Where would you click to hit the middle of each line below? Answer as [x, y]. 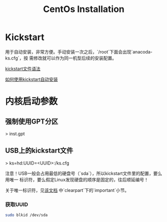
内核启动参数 [32, 101]
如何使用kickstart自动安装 [32, 79]
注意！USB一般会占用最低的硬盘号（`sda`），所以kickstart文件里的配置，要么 [84, 173]
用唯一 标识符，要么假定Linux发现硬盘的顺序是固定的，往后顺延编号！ [77, 179]
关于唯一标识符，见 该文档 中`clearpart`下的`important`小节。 [67, 190]
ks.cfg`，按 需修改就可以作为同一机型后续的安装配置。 [61, 58]
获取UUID [17, 204]
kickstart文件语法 [23, 68]
